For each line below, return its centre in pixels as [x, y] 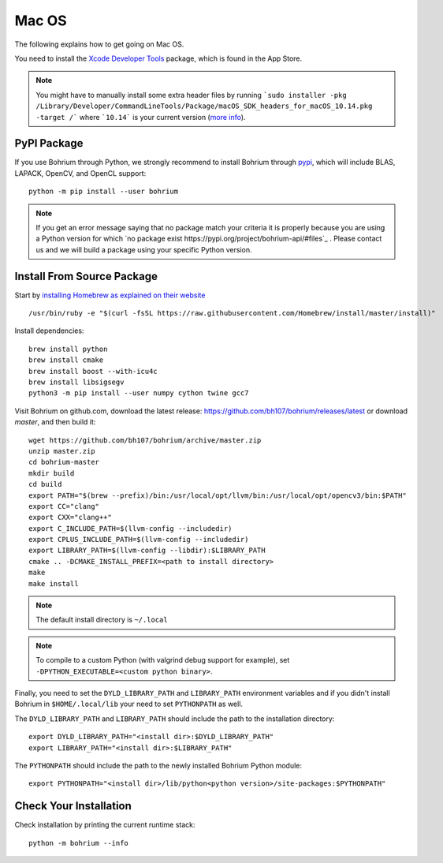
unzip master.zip [62, 451]
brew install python [68, 349]
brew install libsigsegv [76, 382]
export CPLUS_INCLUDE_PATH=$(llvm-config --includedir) [139, 540]
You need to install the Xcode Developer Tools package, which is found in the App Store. [158, 58]
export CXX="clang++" [70, 517]
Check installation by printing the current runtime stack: [105, 825]
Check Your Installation [73, 806]
